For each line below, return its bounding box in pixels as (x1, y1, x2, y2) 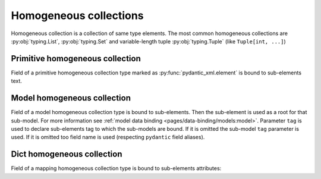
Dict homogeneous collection (11, 149, 122, 159)
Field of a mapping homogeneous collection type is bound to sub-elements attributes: (11, 165, 222, 172)
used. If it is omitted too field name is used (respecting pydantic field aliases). (11, 134, 205, 141)
